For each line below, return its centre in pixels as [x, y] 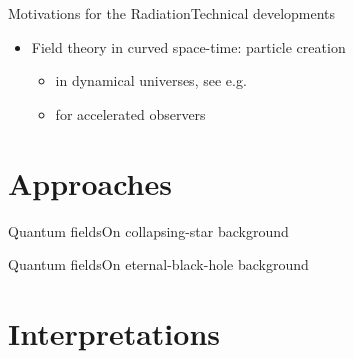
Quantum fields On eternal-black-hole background [158, 264]
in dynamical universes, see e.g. [151, 80]
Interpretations [114, 332]
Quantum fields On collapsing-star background [148, 230]
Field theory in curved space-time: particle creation [188, 46]
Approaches [90, 182]
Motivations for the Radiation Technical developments [172, 13]
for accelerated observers [130, 113]
